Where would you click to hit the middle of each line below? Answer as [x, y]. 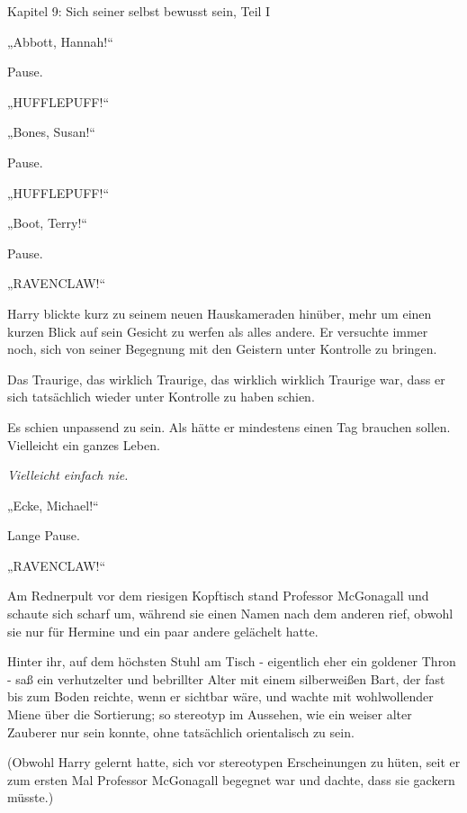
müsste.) [31, 797]
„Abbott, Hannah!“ [60, 41]
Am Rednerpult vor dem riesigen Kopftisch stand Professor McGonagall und [218, 596]
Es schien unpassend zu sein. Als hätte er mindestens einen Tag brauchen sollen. [229, 426]
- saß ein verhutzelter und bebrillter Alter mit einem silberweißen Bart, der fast [226, 678]
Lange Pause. [44, 535]
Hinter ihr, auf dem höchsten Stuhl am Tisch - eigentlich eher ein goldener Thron [232, 661]
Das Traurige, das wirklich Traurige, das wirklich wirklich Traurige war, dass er [226, 379]
